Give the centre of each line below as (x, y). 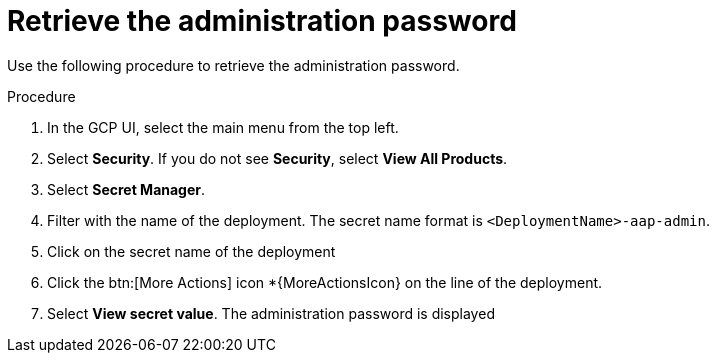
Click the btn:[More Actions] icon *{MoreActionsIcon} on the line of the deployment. (325, 282)
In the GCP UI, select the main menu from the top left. (223, 127)
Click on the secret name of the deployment (191, 251)
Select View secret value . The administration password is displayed (271, 313)
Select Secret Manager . (126, 189)
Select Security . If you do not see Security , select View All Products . (277, 158)
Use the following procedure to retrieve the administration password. (233, 65)
